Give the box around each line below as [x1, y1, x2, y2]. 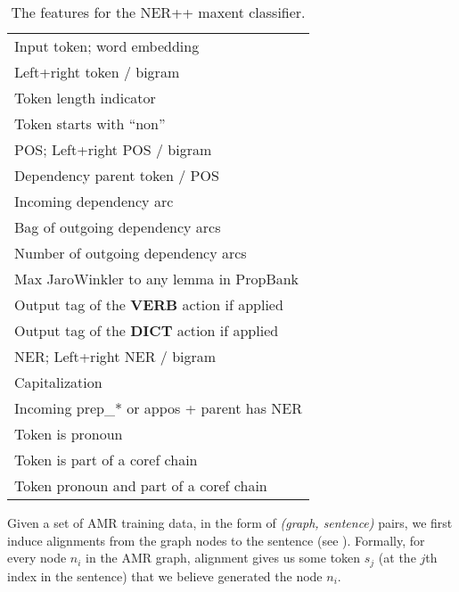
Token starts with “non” [14, 113, 166, 134]
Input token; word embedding [14, 36, 200, 56]
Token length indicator [14, 87, 156, 108]
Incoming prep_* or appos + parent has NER [14, 398, 302, 418]
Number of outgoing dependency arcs [14, 243, 247, 263]
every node [7, 548, 67, 567]
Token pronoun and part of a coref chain [14, 475, 267, 496]
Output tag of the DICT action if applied [14, 320, 279, 341]
